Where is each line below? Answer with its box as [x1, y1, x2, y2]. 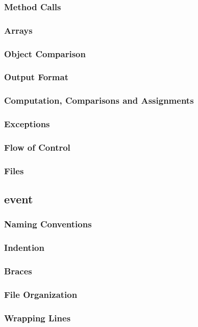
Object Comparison [4, 47, 86, 60]
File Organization [4, 288, 78, 300]
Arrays [4, 24, 33, 36]
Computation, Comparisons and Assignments [4, 94, 194, 107]
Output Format [4, 71, 68, 83]
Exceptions [4, 118, 50, 130]
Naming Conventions [4, 218, 92, 230]
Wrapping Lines [4, 311, 71, 324]
